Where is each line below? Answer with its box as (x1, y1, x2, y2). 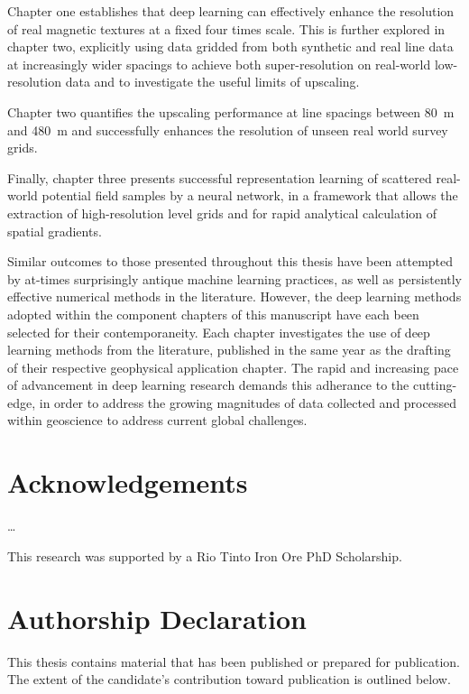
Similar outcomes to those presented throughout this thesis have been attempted (7, 252, 454, 271)
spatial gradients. (7, 221, 102, 240)
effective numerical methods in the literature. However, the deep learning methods (7, 287, 462, 306)
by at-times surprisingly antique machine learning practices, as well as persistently (7, 269, 463, 288)
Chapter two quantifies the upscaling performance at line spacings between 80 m (7, 102, 455, 121)
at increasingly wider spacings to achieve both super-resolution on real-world (7, 54, 431, 73)
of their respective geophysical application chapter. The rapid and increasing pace (7, 357, 459, 376)
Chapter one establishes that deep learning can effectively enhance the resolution (7, 2, 455, 20)
